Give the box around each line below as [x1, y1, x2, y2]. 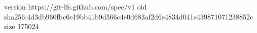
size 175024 [4, 21, 39, 31]
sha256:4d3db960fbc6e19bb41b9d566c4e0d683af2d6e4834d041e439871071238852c [4, 11, 253, 21]
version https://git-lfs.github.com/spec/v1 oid [4, 1, 147, 11]
